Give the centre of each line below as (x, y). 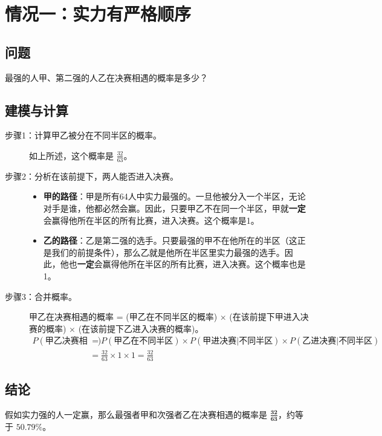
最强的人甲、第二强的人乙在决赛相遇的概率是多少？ (106, 77)
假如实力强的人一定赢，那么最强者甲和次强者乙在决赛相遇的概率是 (136, 414)
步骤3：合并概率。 (41, 296)
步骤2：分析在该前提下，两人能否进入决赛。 (92, 176)
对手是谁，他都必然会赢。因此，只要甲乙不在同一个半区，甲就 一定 (174, 208)
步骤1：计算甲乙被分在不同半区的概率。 (83, 135)
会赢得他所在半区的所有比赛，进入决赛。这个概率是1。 (151, 220)
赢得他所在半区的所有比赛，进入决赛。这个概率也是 (204, 264)
